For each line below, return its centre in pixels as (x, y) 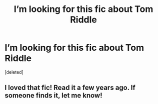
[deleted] (14, 72)
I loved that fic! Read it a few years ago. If (70, 88)
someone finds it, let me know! (54, 96)
